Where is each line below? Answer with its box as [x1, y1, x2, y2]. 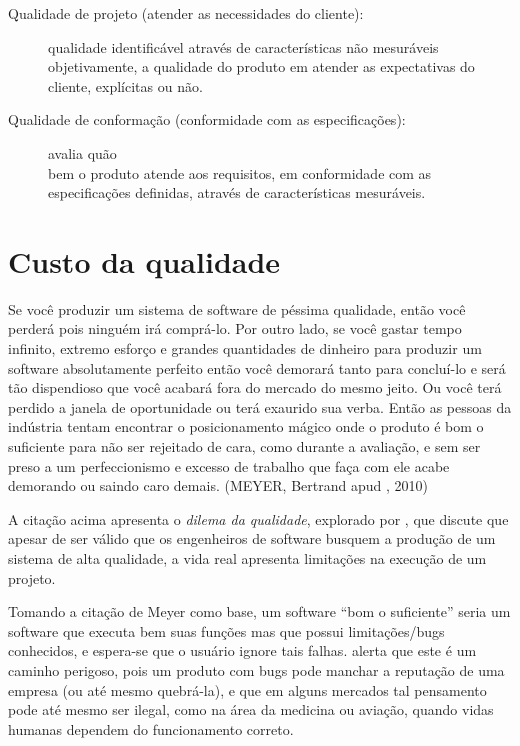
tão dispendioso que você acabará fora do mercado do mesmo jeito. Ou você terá [8, 377, 502, 398]
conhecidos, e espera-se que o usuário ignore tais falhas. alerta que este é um [8, 640, 477, 661]
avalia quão [48, 142, 117, 163]
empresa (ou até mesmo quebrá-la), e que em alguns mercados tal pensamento [8, 679, 487, 700]
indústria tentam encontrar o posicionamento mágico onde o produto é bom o [8, 416, 484, 437]
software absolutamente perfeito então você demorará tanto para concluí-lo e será [8, 357, 506, 378]
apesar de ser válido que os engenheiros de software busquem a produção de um [8, 528, 496, 549]
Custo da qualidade [8, 240, 281, 281]
